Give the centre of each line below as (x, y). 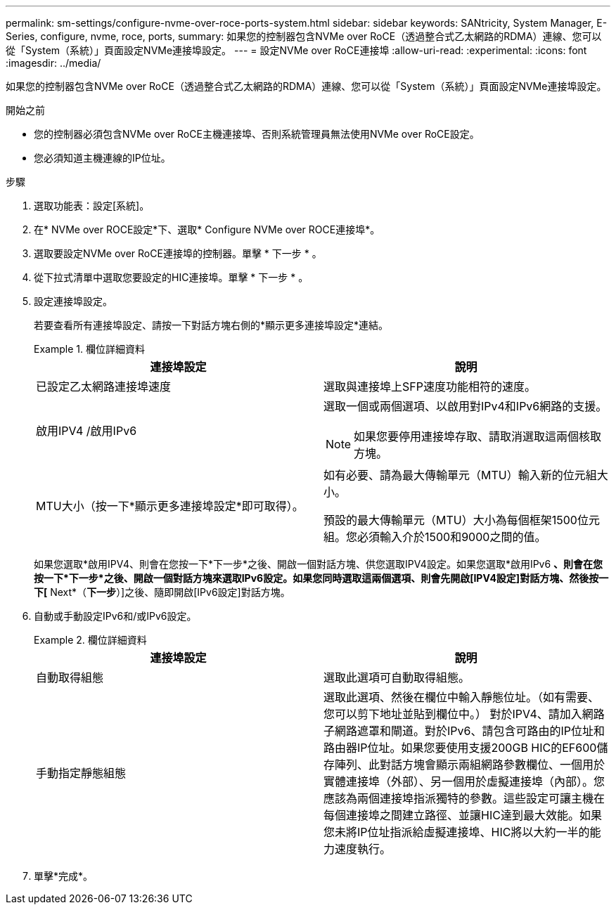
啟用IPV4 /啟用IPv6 (86, 431)
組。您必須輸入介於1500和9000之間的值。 (435, 537)
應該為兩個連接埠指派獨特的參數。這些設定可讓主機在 (464, 798)
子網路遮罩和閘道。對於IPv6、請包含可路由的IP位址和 (464, 731)
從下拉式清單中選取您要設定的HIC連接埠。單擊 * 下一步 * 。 (171, 277)
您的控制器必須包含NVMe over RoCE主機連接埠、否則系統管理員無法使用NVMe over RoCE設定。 (257, 134)
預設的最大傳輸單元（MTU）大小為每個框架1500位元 (462, 520)
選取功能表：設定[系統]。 (92, 206)
